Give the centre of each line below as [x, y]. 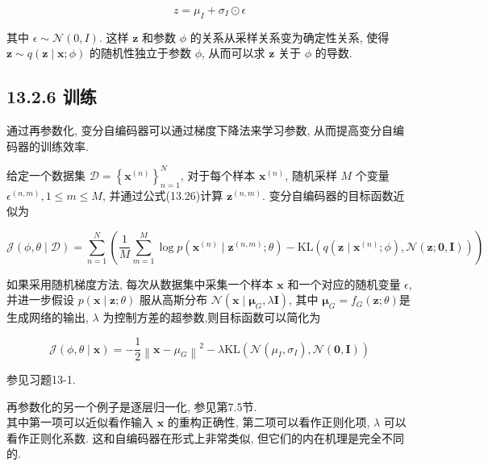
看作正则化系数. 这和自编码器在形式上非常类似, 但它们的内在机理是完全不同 [206, 437]
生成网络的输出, [48, 317]
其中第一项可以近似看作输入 [80, 422]
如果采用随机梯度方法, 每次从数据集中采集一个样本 [140, 283]
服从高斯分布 [173, 300]
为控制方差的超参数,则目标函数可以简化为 [212, 317]
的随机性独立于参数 [141, 53]
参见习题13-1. [41, 379]
